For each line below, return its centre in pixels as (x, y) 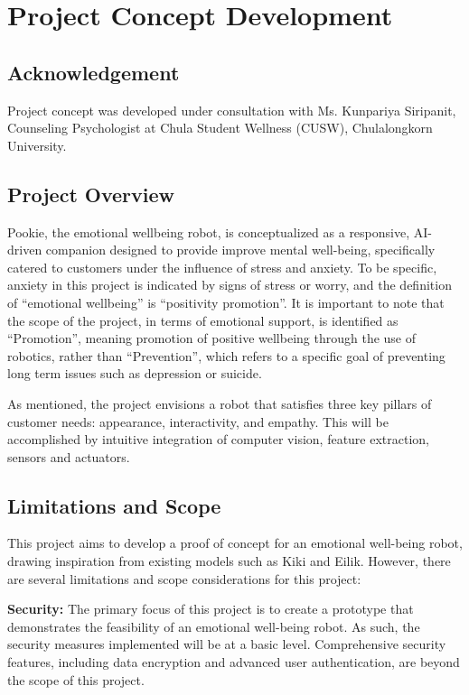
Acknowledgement (94, 72)
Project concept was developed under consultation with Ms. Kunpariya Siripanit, (232, 110)
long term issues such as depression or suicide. (135, 373)
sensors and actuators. (69, 456)
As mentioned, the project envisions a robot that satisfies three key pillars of (220, 403)
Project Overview (91, 194)
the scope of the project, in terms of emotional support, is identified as (203, 320)
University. (37, 145)
